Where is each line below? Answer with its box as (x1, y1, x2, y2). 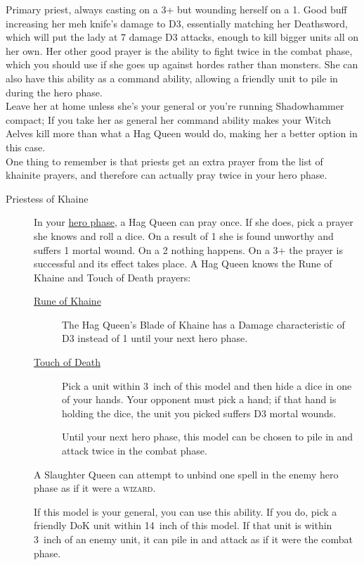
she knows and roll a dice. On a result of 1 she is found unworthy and (34, 228, 334, 243)
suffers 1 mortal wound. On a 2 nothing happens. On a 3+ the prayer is (34, 242, 343, 257)
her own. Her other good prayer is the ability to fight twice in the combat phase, (6, 43, 353, 58)
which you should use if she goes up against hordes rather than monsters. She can (6, 57, 358, 72)
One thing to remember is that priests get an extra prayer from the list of (6, 153, 323, 168)
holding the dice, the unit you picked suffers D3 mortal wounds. (62, 405, 337, 420)
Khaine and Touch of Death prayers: (34, 269, 191, 284)
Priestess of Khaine (6, 191, 89, 205)
